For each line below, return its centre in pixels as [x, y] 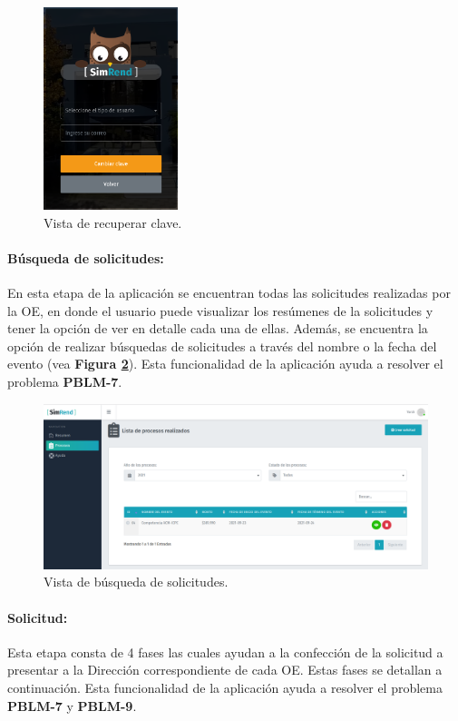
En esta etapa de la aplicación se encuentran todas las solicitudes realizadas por [229, 293]
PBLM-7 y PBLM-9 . [72, 705]
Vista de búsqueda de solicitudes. [136, 582]
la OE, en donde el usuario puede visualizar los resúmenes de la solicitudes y [220, 310]
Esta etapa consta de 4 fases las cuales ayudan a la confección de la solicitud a [225, 652]
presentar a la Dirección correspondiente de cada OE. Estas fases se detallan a [225, 670]
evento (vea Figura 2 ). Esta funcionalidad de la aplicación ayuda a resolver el [225, 364]
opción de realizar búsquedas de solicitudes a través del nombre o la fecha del [222, 346]
